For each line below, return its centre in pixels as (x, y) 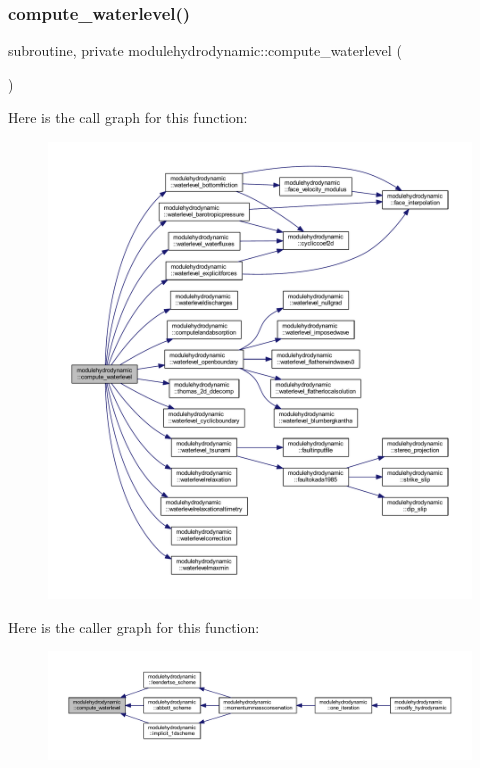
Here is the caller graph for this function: (134, 626)
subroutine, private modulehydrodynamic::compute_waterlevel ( (205, 50)
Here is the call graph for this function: (128, 117)
